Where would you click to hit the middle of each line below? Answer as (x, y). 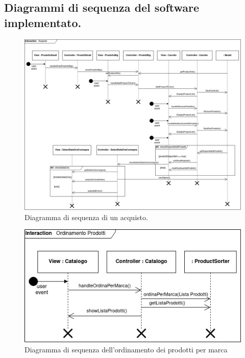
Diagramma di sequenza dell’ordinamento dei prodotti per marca (126, 349)
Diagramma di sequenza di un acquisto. (86, 217)
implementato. (43, 22)
